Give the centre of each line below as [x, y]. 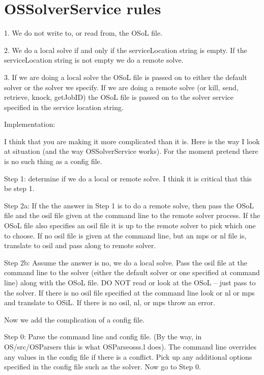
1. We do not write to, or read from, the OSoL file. [83, 33]
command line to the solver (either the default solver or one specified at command [132, 272]
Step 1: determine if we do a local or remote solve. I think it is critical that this [128, 178]
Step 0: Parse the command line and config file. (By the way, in [103, 337]
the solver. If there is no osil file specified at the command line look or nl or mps [129, 292]
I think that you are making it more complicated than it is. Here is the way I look [132, 141]
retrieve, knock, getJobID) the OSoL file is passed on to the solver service [119, 97]
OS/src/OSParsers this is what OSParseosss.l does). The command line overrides [130, 346]
